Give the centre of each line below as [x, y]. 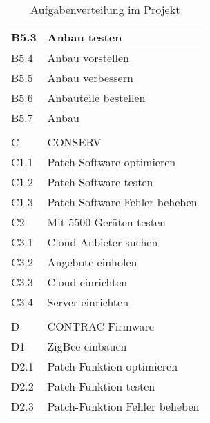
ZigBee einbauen [87, 346]
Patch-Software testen [100, 182]
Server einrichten [88, 302]
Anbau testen [85, 37]
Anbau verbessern [90, 78]
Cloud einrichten [87, 282]
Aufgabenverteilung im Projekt [105, 9]
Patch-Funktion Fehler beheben [123, 406]
